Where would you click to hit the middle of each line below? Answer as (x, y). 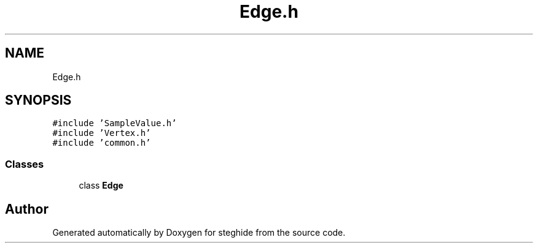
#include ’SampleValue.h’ (115, 123)
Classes (25, 164)
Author (27, 209)
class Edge (101, 186)
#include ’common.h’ (102, 143)
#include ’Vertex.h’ (102, 133)
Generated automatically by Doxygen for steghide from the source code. (199, 233)
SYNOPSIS (38, 100)
